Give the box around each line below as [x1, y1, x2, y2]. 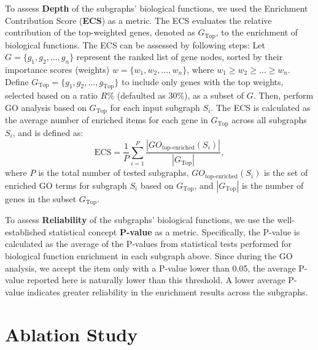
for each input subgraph [110, 101, 200, 114]
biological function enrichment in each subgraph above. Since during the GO [5, 249, 293, 262]
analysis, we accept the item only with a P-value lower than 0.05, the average [5, 261, 296, 274]
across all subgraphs [231, 113, 307, 126]
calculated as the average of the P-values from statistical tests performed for [5, 237, 292, 250]
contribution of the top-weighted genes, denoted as [5, 26, 195, 39]
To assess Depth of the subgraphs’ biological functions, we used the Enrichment [5, 2, 308, 14]
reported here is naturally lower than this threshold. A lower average [27, 273, 285, 286]
